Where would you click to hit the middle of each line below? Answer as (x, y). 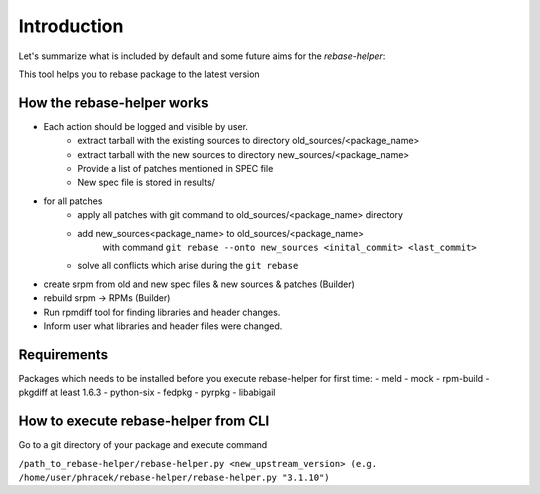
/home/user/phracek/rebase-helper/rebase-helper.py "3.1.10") (174, 477)
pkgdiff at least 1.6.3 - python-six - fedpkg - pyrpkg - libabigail (147, 392)
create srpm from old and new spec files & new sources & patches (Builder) (199, 284)
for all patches (73, 201)
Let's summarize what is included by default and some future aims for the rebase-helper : (202, 56)
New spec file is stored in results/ (146, 182)
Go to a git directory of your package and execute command (143, 445)
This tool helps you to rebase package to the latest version (139, 74)
